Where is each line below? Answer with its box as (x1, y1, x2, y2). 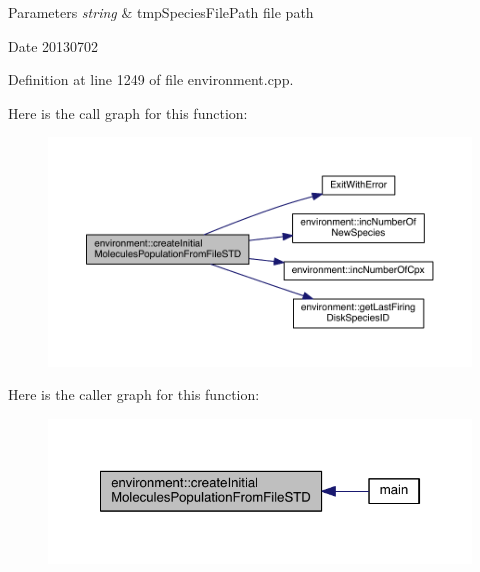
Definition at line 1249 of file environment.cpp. (8, 69, 294, 90)
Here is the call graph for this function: (8, 102, 248, 123)
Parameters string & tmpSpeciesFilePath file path (8, 2, 314, 22)
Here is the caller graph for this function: (8, 384, 260, 405)
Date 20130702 (8, 35, 99, 56)
